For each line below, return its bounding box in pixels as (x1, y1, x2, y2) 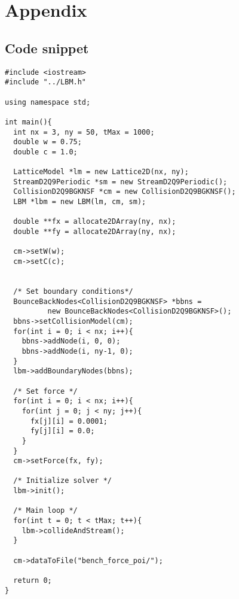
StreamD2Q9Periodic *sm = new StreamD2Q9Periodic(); (13, 177, 228, 186)
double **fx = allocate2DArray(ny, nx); (13, 217, 176, 226)
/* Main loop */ (13, 506, 78, 515)
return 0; (13, 576, 52, 585)
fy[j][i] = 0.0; (30, 427, 95, 436)
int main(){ (5, 117, 52, 126)
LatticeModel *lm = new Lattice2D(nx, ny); (13, 168, 189, 177)
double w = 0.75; (13, 138, 82, 147)
